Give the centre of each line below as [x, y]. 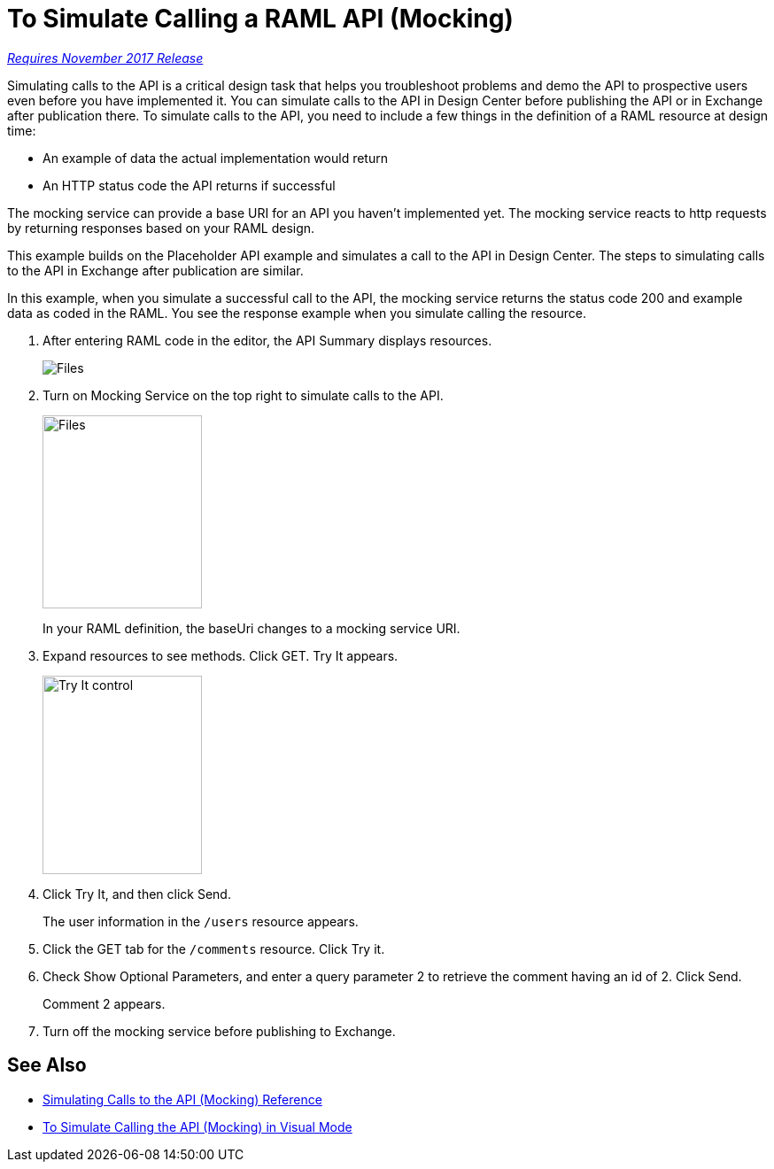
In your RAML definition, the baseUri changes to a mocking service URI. [252, 628]
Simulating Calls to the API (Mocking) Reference [182, 1099]
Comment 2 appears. [104, 1003]
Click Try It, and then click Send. [137, 894]
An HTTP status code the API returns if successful [189, 185]
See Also [47, 1065]
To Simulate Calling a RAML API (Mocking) [260, 19]
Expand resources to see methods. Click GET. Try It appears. [221, 655]
